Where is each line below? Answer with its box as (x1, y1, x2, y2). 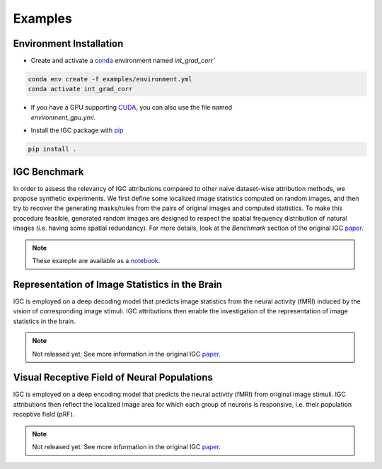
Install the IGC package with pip (30, 126, 124, 134)
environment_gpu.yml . (30, 113, 95, 122)
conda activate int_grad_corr (28, 85, 133, 93)
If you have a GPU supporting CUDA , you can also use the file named (30, 103, 233, 112)
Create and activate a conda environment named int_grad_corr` (30, 57, 216, 65)
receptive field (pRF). (13, 410, 75, 419)
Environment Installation (13, 37, 124, 50)
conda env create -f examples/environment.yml (28, 75, 192, 83)
